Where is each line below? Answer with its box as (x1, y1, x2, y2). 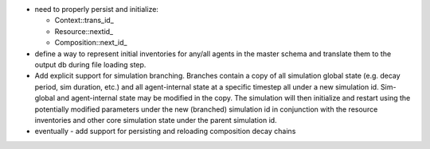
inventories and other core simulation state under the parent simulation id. (34, 115, 278, 124)
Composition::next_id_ (54, 38, 127, 48)
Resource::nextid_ (54, 26, 114, 36)
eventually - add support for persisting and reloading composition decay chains (34, 127, 296, 136)
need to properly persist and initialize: (34, 5, 159, 13)
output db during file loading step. (34, 59, 147, 69)
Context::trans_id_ (54, 16, 115, 25)
